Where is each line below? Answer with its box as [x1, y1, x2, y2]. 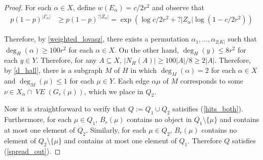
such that [228, 33, 257, 44]
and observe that [152, 2, 204, 12]
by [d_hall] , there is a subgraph [4, 64, 103, 75]
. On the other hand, [115, 44, 179, 55]
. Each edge [114, 75, 149, 86]
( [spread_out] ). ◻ [4, 145, 61, 156]
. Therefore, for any [36, 55, 97, 65]
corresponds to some [180, 75, 244, 86]
